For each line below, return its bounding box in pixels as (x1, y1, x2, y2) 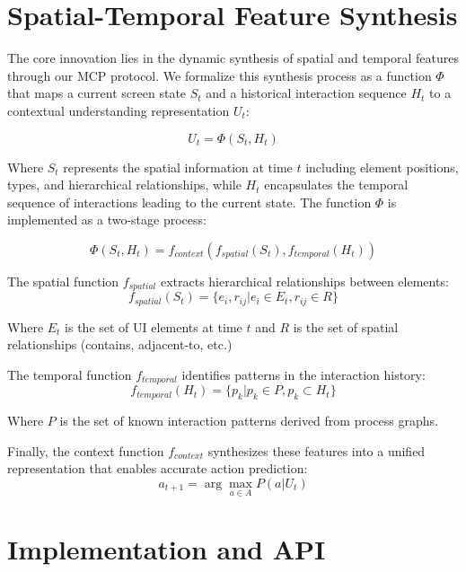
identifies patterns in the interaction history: (181, 365, 426, 383)
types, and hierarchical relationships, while (7, 175, 242, 194)
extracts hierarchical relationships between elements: (160, 271, 449, 290)
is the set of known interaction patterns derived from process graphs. (59, 411, 438, 430)
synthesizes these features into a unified (207, 441, 426, 460)
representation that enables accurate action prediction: (7, 459, 308, 478)
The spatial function (7, 271, 119, 290)
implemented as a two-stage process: (7, 210, 207, 229)
